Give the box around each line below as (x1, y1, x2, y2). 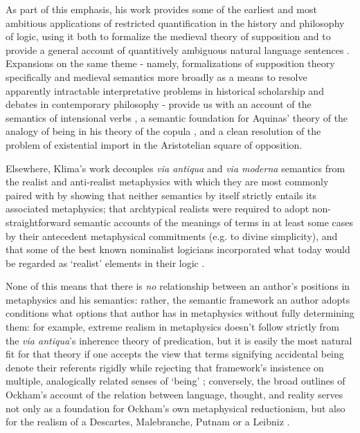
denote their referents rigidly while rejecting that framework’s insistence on (6, 360, 324, 374)
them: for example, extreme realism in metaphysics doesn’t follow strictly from (6, 320, 339, 334)
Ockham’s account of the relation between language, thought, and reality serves (6, 387, 343, 402)
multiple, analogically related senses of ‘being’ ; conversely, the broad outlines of (6, 374, 345, 388)
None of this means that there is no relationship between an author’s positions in (6, 279, 350, 293)
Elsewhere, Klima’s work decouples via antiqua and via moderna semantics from (6, 160, 345, 175)
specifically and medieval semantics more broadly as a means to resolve (6, 69, 307, 84)
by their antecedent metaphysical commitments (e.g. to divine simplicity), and (6, 228, 338, 243)
